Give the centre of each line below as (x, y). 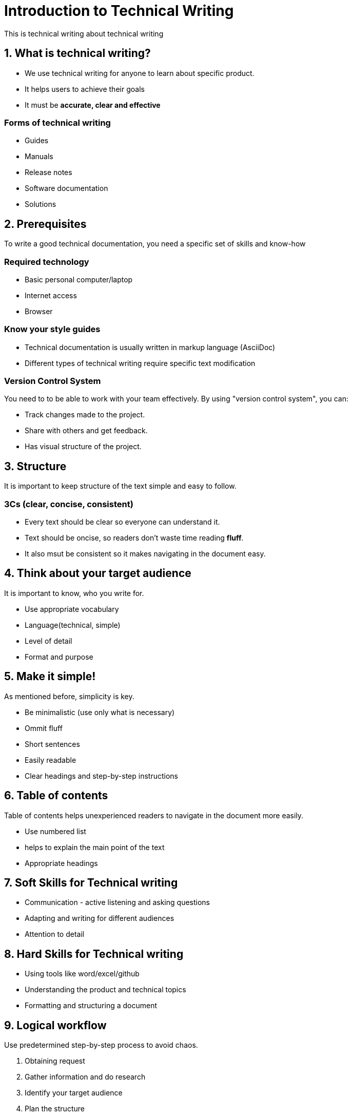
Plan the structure (55, 1109)
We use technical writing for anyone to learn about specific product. (140, 73)
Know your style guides (52, 329)
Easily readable (51, 760)
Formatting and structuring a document (91, 1006)
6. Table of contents (56, 796)
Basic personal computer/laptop (79, 279)
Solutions (41, 204)
